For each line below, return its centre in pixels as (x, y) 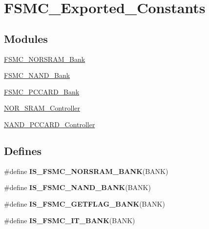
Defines (23, 150)
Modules (26, 38)
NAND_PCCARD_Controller (50, 124)
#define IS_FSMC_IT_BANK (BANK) (70, 220)
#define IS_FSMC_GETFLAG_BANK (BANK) (84, 203)
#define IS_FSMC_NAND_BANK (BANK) (77, 187)
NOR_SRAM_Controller (42, 108)
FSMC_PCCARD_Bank (42, 91)
